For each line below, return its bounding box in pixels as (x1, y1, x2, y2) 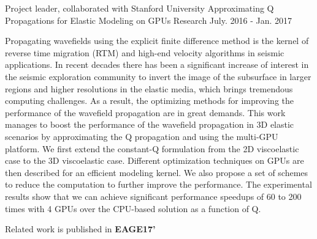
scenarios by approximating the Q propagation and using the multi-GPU (5, 130, 278, 142)
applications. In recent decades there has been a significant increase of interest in (5, 58, 309, 71)
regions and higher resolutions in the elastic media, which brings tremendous (5, 82, 293, 95)
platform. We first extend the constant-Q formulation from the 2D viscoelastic (5, 142, 299, 155)
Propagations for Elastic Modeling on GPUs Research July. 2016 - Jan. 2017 (5, 13, 292, 26)
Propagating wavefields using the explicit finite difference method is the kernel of (5, 34, 309, 47)
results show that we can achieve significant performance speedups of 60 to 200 (5, 189, 302, 202)
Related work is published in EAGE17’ (5, 222, 156, 235)
